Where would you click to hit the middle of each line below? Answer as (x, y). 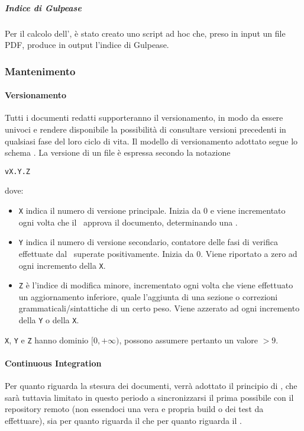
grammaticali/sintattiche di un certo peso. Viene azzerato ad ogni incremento (159, 308)
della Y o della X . (49, 320)
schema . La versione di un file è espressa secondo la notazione (118, 152)
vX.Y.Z (17, 171)
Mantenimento (40, 71)
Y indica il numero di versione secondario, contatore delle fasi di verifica (148, 242)
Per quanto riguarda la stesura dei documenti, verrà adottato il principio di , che (151, 386)
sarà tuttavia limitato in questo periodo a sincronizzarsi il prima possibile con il (149, 397)
